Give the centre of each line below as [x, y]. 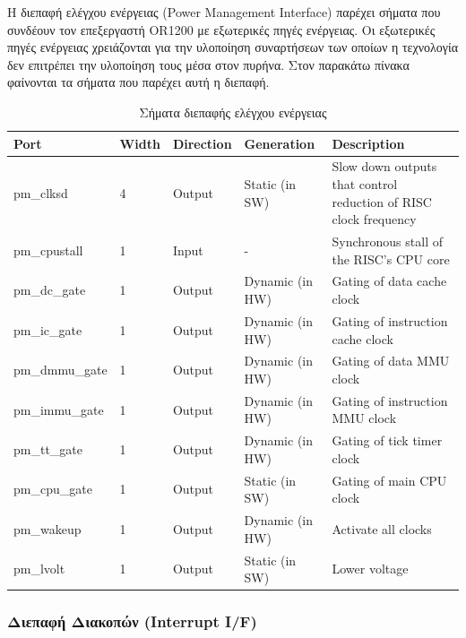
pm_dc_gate [50, 290]
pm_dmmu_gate [60, 370]
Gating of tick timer [387, 440]
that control [365, 184]
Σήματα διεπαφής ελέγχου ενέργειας [233, 112]
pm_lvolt [39, 569]
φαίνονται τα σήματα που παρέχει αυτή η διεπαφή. [138, 82]
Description [368, 143]
